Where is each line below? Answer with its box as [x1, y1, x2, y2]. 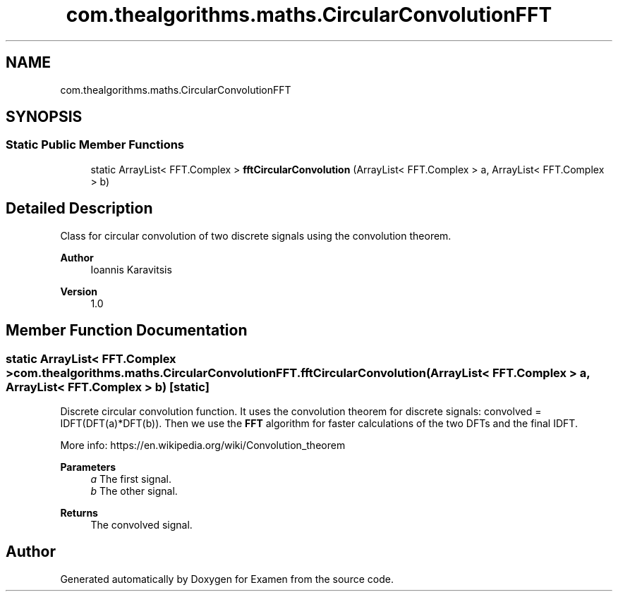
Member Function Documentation [6, 321, 248, 340]
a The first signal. [90, 472, 172, 485]
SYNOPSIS [6, 108, 83, 126]
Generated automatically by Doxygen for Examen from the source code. [60, 572, 394, 585]
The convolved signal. [90, 518, 193, 531]
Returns [60, 506, 98, 519]
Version [60, 285, 97, 297]
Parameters [60, 460, 116, 473]
